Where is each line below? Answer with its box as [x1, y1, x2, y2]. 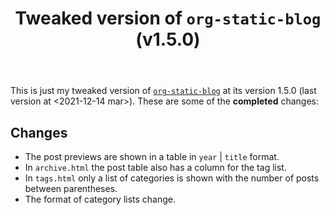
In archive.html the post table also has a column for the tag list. [24, 162, 287, 173]
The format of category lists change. [24, 193, 177, 205]
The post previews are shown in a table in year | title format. [24, 151, 280, 162]
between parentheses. [24, 183, 118, 194]
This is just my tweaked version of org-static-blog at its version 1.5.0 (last [10, 85, 317, 97]
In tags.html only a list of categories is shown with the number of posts [24, 172, 320, 184]
